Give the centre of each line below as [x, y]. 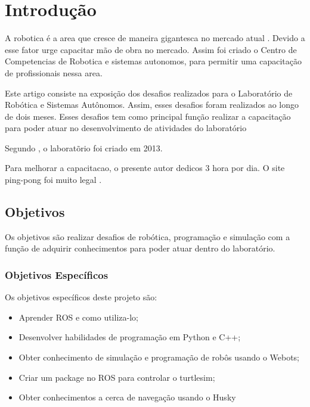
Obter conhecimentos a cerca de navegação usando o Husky [127, 397]
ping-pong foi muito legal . [53, 180]
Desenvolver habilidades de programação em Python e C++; [130, 337]
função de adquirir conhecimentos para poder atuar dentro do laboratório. [140, 248]
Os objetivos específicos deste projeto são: [81, 297]
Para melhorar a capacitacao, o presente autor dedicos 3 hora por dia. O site [145, 168]
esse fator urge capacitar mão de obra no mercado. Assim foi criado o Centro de [151, 49]
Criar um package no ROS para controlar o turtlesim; [117, 377]
